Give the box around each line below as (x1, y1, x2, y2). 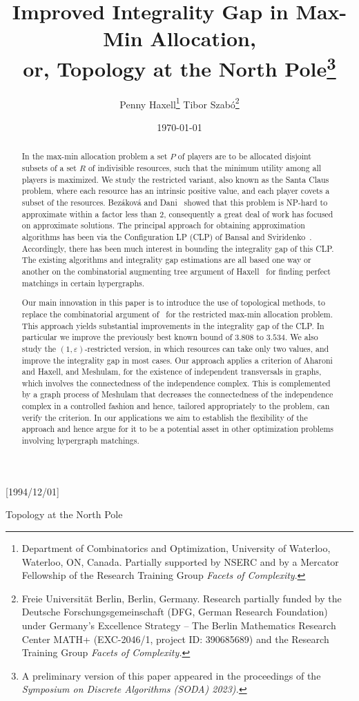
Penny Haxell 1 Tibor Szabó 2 (119, 95, 240, 111)
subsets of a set (21, 162, 77, 174)
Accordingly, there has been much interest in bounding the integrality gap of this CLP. (21, 242, 334, 254)
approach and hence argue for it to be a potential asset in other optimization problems (21, 423, 334, 435)
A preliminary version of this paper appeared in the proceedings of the (21, 668, 321, 682)
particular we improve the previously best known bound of (21, 331, 233, 343)
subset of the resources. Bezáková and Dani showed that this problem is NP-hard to (21, 197, 328, 208)
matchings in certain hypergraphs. (21, 277, 145, 288)
